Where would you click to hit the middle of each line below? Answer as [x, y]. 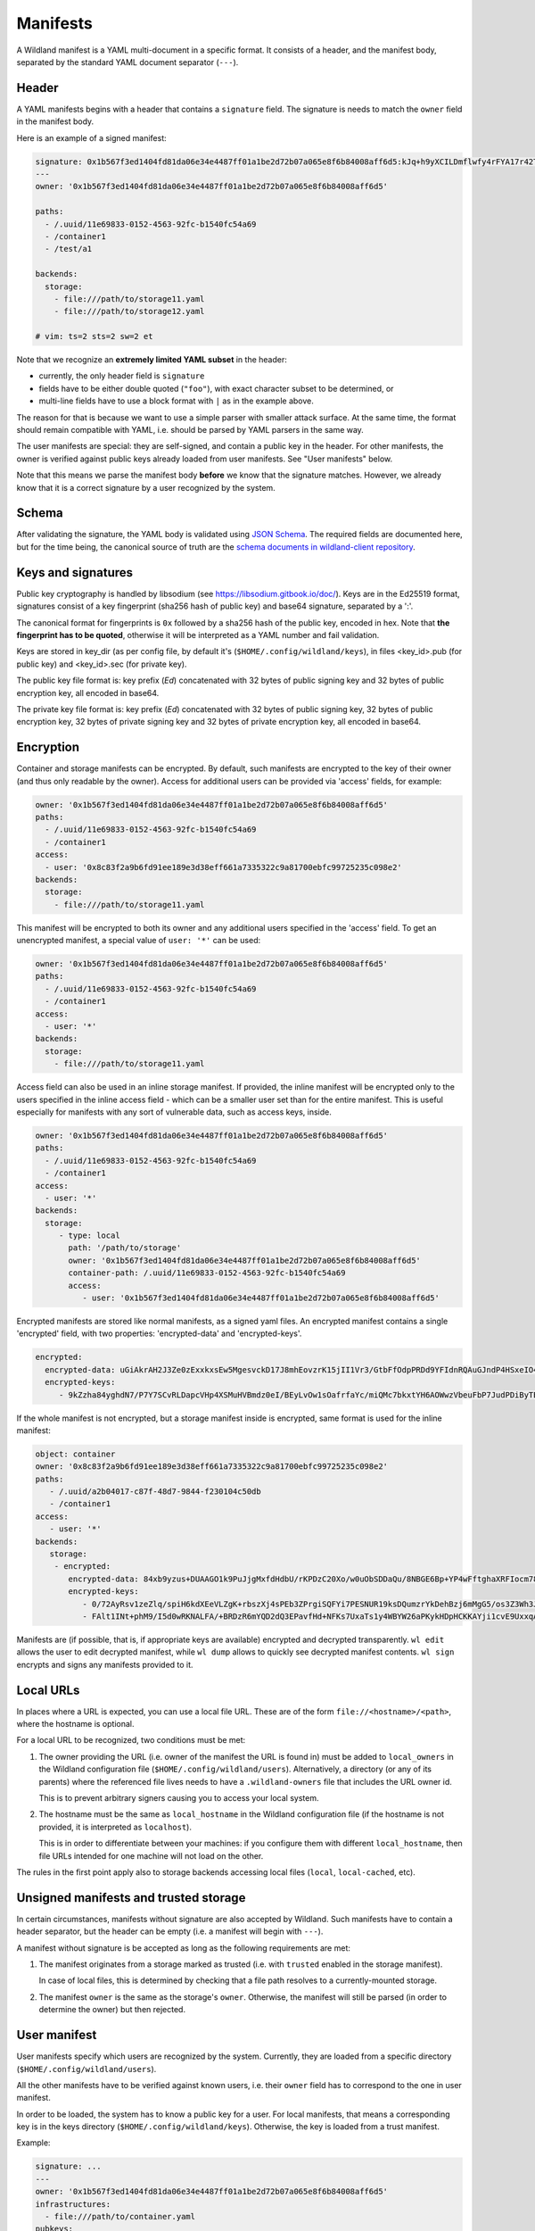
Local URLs [48, 1690]
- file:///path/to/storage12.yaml [129, 311]
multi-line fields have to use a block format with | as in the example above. [176, 401]
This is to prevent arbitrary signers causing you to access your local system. [179, 1798]
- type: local [89, 1236]
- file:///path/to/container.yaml [120, 2216]
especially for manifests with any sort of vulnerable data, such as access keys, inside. [174, 1112]
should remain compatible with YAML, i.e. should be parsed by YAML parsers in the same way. [190, 430]
